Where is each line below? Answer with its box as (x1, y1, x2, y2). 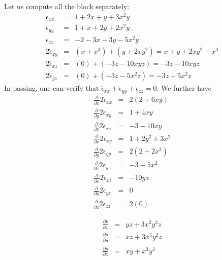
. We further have (156, 83, 211, 93)
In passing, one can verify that (4, 83, 99, 93)
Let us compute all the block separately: (4, 1, 130, 11)
